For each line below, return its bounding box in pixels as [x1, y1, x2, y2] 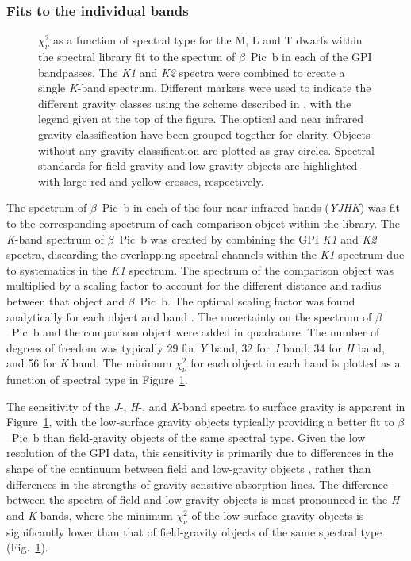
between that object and [6, 292, 125, 309]
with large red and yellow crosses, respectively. [38, 172, 264, 189]
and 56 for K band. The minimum [6, 355, 172, 371]
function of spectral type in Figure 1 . [6, 371, 188, 388]
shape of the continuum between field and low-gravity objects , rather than [6, 460, 371, 477]
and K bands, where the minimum [6, 506, 173, 523]
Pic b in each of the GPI [250, 48, 372, 65]
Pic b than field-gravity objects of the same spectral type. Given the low [11, 428, 366, 445]
